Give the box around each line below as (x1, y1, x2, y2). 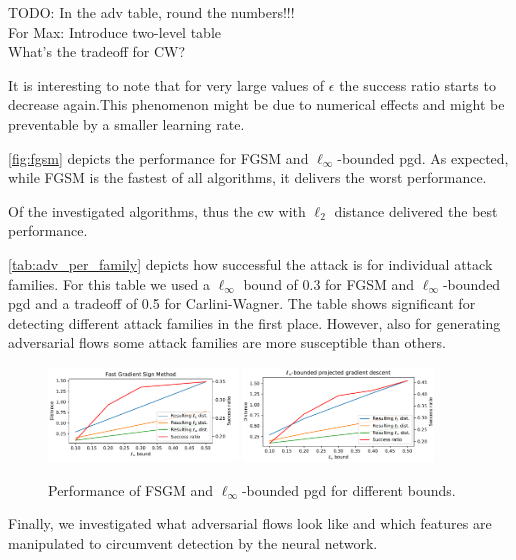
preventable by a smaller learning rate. (8, 113, 245, 134)
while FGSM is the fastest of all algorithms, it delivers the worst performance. (8, 167, 487, 188)
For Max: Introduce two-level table (8, 21, 221, 42)
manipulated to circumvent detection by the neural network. (8, 533, 378, 554)
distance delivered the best (334, 200, 498, 221)
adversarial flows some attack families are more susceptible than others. (8, 332, 446, 353)
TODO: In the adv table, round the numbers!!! (8, 2, 295, 22)
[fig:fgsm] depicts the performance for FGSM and (8, 147, 309, 168)
